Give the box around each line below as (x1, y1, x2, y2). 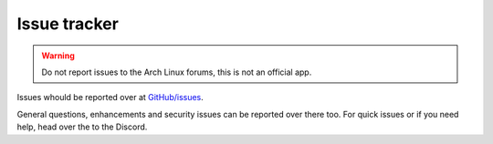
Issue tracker (16, 14, 119, 34)
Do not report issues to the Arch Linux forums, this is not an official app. (41, 67, 312, 77)
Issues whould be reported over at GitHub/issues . (16, 92, 205, 103)
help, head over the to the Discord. (16, 121, 148, 132)
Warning (41, 50, 75, 61)
